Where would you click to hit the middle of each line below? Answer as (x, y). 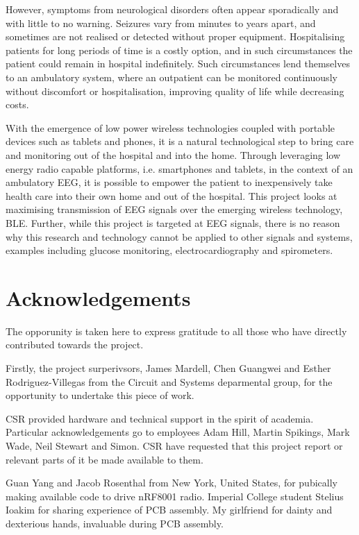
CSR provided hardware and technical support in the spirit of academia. (160, 418)
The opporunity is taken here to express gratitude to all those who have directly (176, 331)
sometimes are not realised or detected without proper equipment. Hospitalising (175, 36)
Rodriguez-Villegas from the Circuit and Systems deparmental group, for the (169, 381)
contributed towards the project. (75, 345)
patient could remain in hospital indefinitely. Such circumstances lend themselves (178, 63)
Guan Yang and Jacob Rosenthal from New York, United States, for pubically (172, 483)
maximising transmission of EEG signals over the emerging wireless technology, (174, 209)
